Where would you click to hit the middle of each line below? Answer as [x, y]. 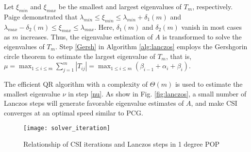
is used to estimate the [209, 84]
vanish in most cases [211, 27]
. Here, [104, 27]
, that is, [179, 56]
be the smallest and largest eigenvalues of [120, 6]
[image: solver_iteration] [67, 128]
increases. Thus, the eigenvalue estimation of [87, 37]
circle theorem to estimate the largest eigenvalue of [80, 56]
